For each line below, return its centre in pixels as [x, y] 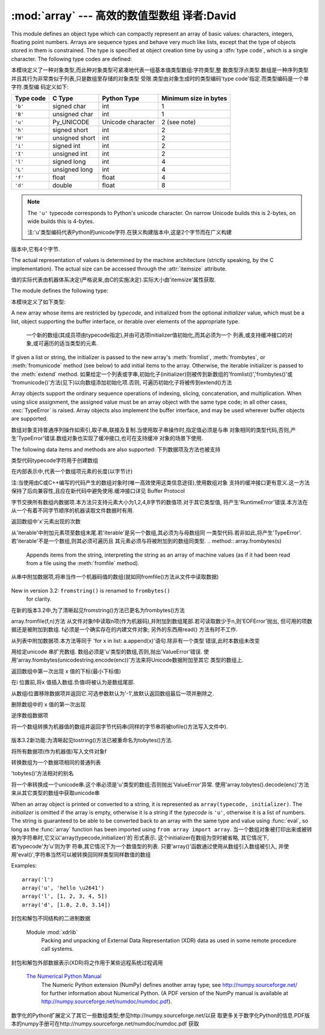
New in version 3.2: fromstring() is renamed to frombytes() [91, 590]
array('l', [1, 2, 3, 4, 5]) [65, 896]
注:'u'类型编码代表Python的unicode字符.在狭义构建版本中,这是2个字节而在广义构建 [129, 233]
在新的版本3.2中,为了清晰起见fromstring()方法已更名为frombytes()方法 [98, 610]
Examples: [24, 866]
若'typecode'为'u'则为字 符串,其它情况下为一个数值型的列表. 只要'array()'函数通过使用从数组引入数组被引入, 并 [147, 846]
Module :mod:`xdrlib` [52, 932]
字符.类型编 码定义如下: [40, 87]
